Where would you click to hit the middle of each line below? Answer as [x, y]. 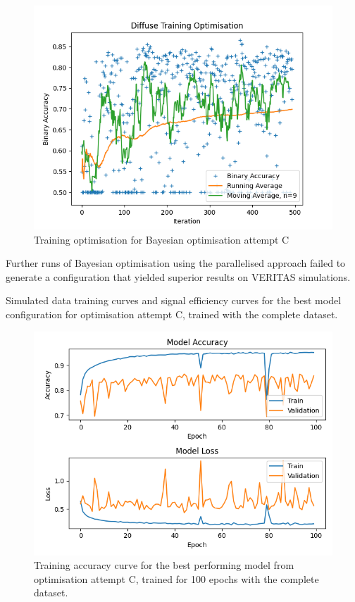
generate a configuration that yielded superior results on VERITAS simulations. [178, 276]
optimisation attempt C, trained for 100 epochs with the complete [176, 578]
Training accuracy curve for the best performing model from [164, 565]
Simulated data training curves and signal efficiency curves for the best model [174, 300]
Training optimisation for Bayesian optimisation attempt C [162, 239]
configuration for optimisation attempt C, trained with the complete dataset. [172, 314]
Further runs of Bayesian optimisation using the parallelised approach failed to [176, 263]
